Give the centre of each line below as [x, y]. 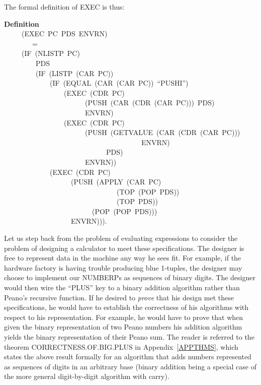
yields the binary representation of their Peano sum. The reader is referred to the [129, 337]
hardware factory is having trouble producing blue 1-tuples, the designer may [123, 267]
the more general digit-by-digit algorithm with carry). [87, 376]
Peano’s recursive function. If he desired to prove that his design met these [119, 297]
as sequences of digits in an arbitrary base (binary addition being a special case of [130, 366]
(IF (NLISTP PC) [51, 53]
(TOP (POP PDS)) [148, 191]
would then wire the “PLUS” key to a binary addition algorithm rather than [122, 287]
